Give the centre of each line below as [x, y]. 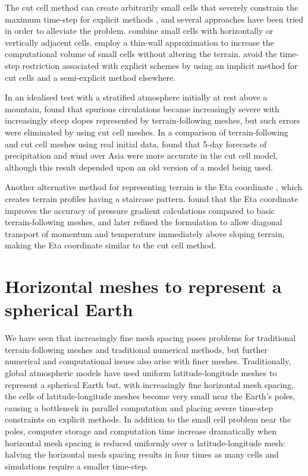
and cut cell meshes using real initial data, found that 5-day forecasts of [136, 144]
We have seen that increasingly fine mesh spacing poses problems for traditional [150, 338]
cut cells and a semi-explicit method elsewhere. [90, 77]
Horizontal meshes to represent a [143, 286]
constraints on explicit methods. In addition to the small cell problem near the [148, 419]
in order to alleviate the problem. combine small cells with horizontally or [139, 31]
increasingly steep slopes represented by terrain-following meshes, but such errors [153, 120]
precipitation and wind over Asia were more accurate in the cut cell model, [142, 155]
